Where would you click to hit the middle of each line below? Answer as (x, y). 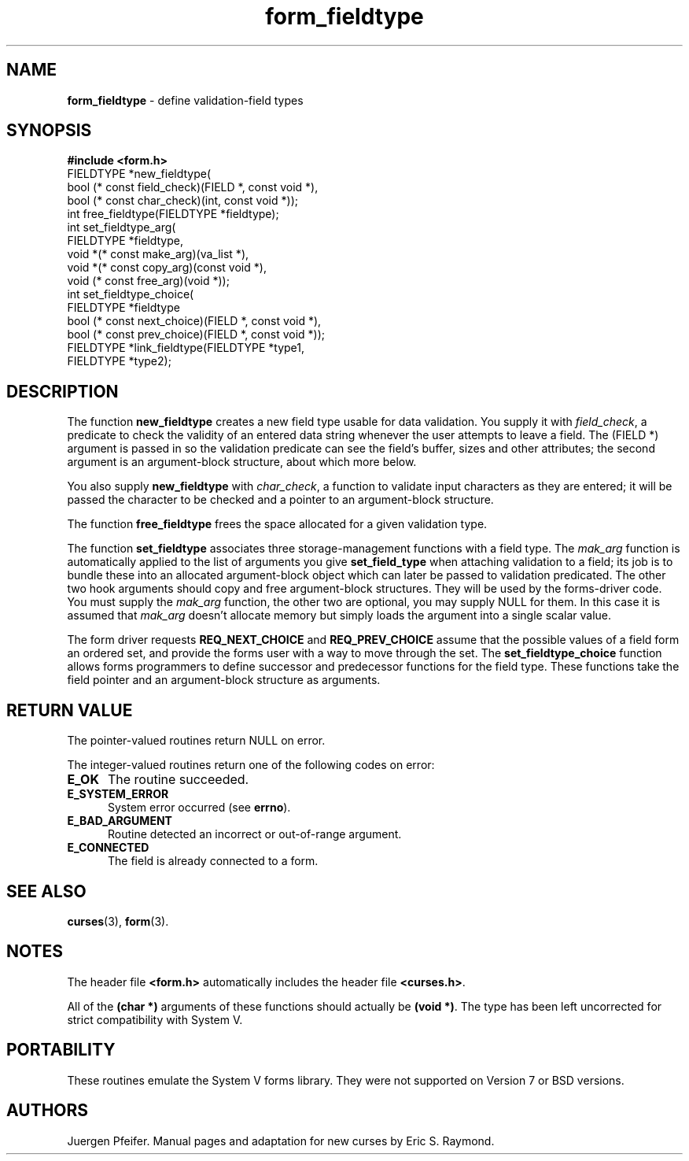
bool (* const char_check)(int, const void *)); (182, 201)
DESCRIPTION (63, 391)
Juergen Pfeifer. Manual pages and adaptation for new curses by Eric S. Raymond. (281, 1141)
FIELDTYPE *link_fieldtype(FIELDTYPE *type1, (186, 348)
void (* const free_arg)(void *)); (148, 281)
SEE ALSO (46, 891)
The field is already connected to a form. (213, 861)
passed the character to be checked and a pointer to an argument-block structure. (280, 500)
